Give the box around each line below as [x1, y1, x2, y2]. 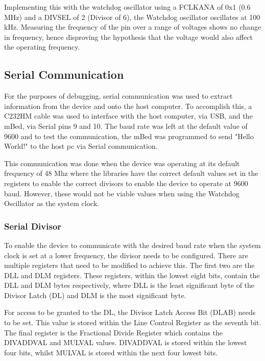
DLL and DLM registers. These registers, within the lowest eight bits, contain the [4, 269, 260, 280]
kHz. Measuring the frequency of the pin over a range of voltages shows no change [4, 21, 261, 32]
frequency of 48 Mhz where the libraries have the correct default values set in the [4, 168, 258, 178]
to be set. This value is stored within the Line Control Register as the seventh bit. [4, 317, 261, 328]
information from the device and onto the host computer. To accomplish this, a [4, 100, 252, 111]
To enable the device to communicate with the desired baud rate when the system [4, 239, 261, 250]
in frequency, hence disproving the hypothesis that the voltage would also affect [4, 31, 253, 42]
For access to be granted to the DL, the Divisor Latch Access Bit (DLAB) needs [4, 307, 256, 318]
